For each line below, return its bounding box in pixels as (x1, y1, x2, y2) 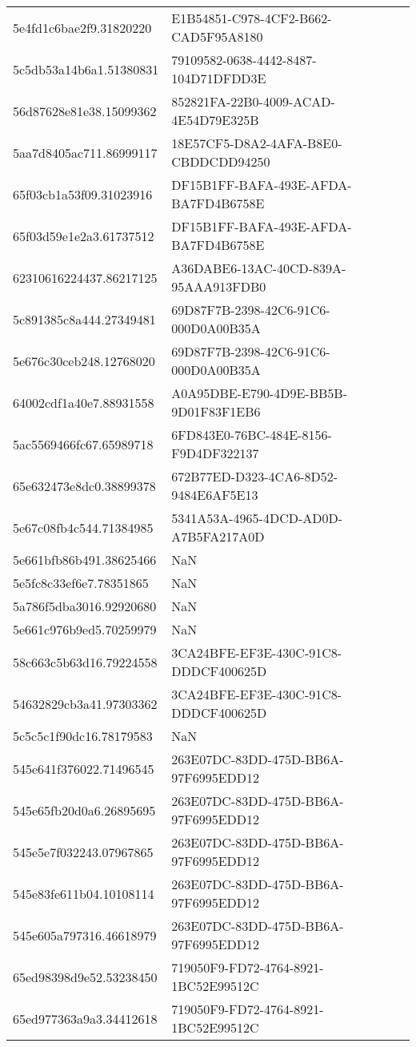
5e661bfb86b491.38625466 (13, 550, 157, 569)
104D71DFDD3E (171, 69, 266, 87)
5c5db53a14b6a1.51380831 (13, 59, 159, 79)
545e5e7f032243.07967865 (13, 842, 154, 861)
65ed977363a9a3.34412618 (13, 1009, 158, 1028)
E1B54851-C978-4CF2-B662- (171, 9, 332, 27)
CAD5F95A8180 (171, 27, 263, 46)
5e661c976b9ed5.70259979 (13, 620, 157, 638)
